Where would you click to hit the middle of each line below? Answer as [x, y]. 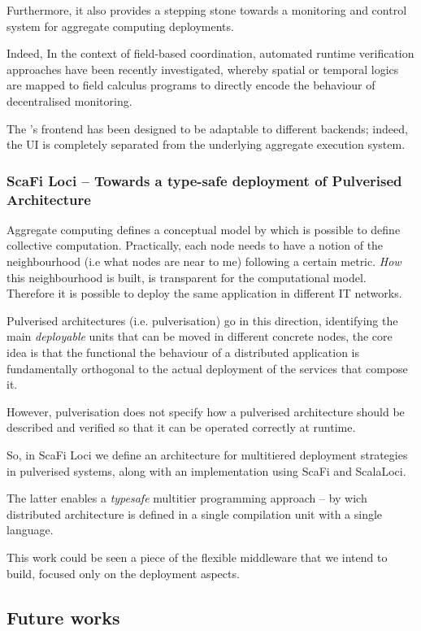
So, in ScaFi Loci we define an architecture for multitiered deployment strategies [207, 455]
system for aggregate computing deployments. [120, 26]
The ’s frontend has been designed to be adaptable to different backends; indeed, [207, 128]
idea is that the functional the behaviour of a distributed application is [183, 352]
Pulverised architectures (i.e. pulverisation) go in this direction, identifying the [202, 320]
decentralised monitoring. [69, 100]
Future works [63, 617]
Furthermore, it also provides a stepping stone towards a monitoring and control [207, 10]
